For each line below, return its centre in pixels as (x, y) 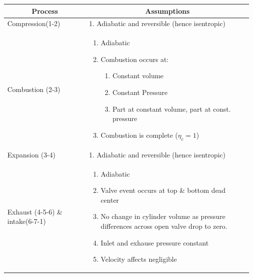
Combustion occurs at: (135, 59)
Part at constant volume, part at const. (171, 108)
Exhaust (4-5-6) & (35, 211)
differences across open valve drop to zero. (164, 226)
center (110, 200)
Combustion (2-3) (34, 89)
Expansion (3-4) (31, 154)
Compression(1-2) (34, 23)
